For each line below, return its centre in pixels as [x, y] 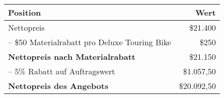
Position [25, 12]
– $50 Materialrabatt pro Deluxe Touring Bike [90, 42]
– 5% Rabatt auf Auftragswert [62, 71]
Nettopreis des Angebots [58, 86]
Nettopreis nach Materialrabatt [72, 57]
